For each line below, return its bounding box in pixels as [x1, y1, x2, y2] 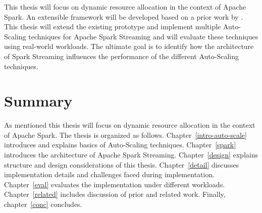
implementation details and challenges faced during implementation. [4, 169, 215, 180]
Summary [4, 90, 73, 111]
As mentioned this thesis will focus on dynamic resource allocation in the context [4, 120, 255, 130]
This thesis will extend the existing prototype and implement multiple [4, 21, 221, 32]
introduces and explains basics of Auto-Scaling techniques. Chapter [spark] [4, 139, 236, 150]
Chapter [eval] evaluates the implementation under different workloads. [4, 179, 225, 189]
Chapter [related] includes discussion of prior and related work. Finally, [4, 189, 226, 199]
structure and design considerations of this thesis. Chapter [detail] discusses [4, 159, 239, 170]
